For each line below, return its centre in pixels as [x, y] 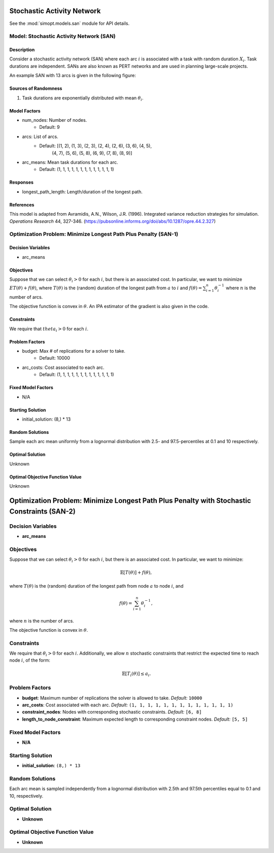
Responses [22, 182]
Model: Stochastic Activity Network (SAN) [63, 37]
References [22, 204]
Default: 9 [50, 127]
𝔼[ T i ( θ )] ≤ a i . [136, 674]
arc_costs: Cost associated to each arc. [63, 367]
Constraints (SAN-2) [42, 511]
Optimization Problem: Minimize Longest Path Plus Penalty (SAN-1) [94, 234]
